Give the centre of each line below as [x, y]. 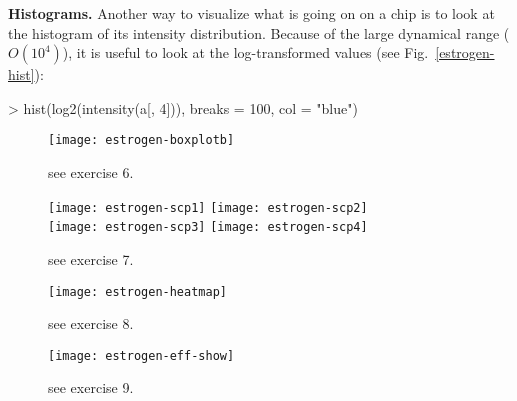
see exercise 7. [91, 258]
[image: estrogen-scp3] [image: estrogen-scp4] [208, 227]
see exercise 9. [91, 387]
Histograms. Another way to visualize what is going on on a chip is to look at [251, 13]
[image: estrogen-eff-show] [141, 355]
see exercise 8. [91, 323]
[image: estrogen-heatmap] [137, 291]
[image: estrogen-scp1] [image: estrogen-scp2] [208, 207]
